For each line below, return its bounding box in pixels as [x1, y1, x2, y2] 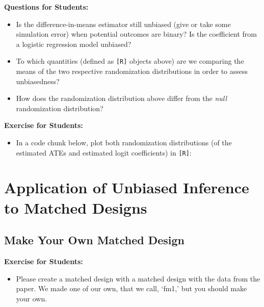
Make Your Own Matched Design [4, 232, 185, 248]
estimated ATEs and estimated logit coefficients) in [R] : [16, 147, 192, 158]
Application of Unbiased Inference [4, 177, 249, 198]
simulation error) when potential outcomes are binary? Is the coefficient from [16, 29, 257, 39]
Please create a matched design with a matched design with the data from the [16, 273, 260, 284]
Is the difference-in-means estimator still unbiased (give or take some [16, 18, 231, 29]
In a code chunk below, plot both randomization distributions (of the [16, 137, 232, 147]
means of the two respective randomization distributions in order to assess [16, 66, 248, 76]
